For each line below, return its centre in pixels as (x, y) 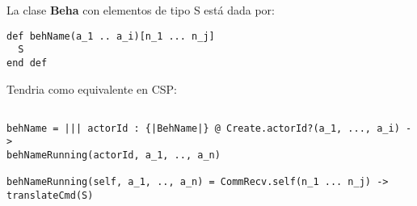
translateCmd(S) (50, 196)
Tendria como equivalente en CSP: (92, 88)
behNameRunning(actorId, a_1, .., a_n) (114, 156)
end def (27, 63)
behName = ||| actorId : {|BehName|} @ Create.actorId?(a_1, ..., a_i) (203, 128)
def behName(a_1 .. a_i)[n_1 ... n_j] (111, 36)
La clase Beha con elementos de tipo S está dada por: (141, 10)
